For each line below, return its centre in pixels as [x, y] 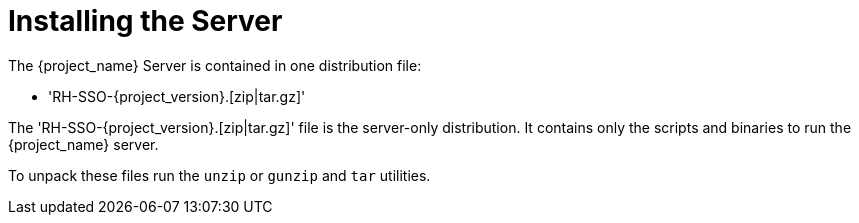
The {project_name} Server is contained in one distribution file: [215, 65]
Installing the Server [145, 21]
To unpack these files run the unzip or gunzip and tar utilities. [219, 175]
